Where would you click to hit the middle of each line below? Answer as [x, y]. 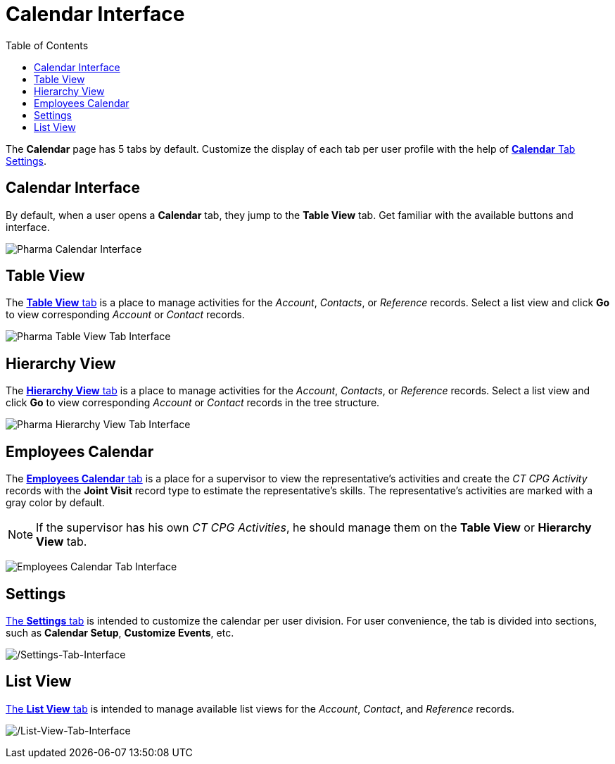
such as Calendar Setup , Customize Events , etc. [120, 632]
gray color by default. [55, 503]
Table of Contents [47, 45]
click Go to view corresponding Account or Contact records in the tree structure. [193, 403]
